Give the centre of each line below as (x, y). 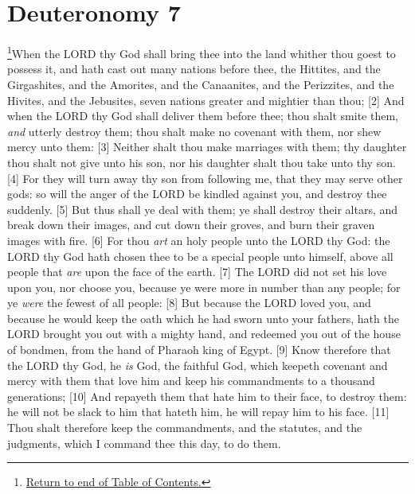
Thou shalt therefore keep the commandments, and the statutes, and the (185, 428)
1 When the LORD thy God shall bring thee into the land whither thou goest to (202, 52)
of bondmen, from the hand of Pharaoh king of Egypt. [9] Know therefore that (199, 350)
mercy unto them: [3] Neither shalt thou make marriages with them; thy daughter (207, 147)
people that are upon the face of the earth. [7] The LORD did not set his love (197, 272)
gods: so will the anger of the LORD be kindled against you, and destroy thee (197, 194)
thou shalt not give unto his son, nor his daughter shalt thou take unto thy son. (202, 162)
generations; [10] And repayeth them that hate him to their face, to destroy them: (207, 396)
